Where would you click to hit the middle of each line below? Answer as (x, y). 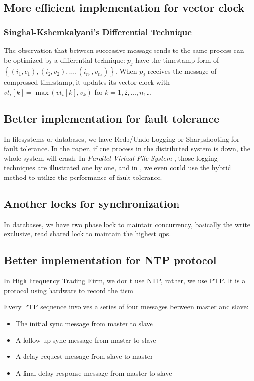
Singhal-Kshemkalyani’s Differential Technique (98, 32)
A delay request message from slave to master (84, 356)
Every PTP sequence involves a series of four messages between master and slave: (126, 307)
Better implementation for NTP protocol (110, 260)
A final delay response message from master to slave (94, 372)
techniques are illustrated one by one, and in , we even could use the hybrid (118, 167)
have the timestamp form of (177, 60)
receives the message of (182, 71)
